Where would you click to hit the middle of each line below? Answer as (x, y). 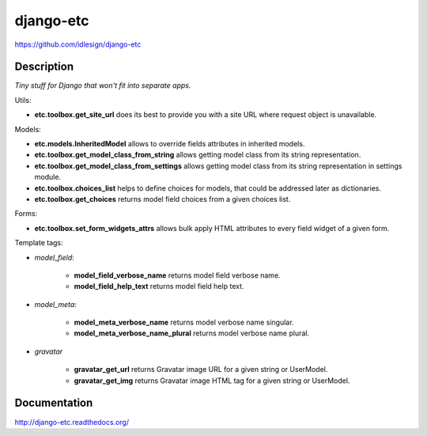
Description (44, 67)
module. (48, 177)
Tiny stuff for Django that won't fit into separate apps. (103, 85)
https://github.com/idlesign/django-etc (78, 44)
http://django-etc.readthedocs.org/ (72, 422)
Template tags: (39, 243)
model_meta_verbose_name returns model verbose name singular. (184, 322)
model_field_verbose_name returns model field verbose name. (177, 275)
